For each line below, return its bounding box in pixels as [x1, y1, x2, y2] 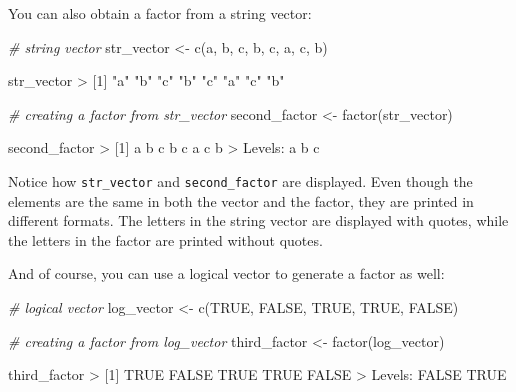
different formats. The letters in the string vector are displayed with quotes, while [8, 210, 509, 231]
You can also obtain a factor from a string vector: [8, 3, 312, 23]
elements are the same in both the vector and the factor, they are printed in [8, 190, 474, 211]
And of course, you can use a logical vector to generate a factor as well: [8, 263, 445, 284]
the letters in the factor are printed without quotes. [8, 229, 323, 250]
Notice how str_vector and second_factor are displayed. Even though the [8, 170, 473, 191]
